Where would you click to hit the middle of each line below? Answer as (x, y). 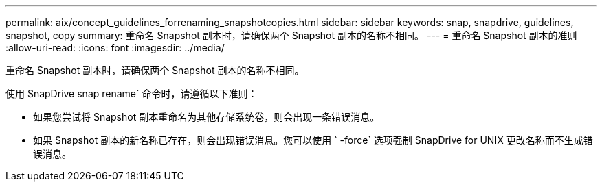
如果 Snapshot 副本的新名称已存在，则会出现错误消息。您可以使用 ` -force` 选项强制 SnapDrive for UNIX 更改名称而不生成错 (313, 140)
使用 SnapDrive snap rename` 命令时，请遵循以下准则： (132, 93)
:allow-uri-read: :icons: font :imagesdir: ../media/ (115, 48)
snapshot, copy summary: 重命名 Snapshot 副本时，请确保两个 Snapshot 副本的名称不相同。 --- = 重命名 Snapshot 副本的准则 (291, 35)
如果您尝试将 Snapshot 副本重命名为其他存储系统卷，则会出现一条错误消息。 (207, 117)
